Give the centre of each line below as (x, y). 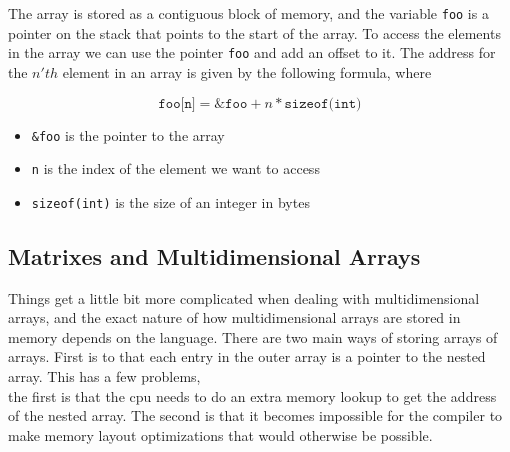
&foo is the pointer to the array (128, 134)
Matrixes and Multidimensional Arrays (214, 255)
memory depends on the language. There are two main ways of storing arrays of (253, 336)
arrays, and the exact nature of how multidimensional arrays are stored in (234, 317)
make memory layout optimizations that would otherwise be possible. (220, 434)
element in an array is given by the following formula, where (247, 71)
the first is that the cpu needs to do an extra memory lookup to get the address (252, 395)
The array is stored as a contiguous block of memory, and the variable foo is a (248, 13)
